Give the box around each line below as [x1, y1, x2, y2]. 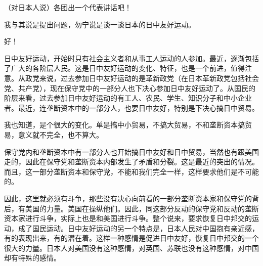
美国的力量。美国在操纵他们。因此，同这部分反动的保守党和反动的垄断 [25, 203, 259, 213]
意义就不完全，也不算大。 [18, 129, 103, 140]
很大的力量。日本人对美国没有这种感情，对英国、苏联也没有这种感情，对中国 [4, 242, 259, 253]
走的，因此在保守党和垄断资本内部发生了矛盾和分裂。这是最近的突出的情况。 [4, 156, 259, 167]
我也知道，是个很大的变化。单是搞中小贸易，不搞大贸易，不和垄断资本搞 [4, 119, 245, 130]
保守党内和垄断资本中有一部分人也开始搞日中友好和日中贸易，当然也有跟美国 [4, 146, 259, 157]
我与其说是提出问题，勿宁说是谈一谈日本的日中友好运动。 [4, 19, 195, 29]
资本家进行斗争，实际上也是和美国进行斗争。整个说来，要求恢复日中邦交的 [4, 213, 252, 224]
